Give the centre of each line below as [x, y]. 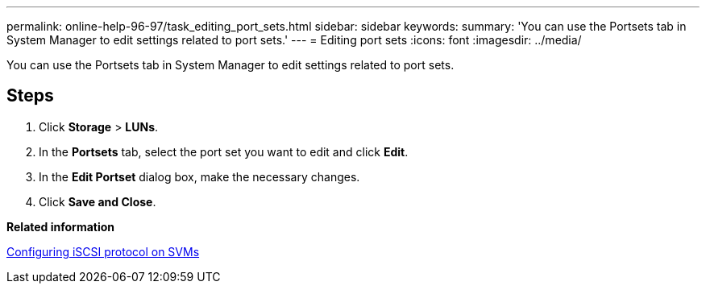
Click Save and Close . [98, 201]
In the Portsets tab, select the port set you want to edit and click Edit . [224, 151]
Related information [61, 226]
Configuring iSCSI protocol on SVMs [103, 251]
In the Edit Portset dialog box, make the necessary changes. [199, 176]
